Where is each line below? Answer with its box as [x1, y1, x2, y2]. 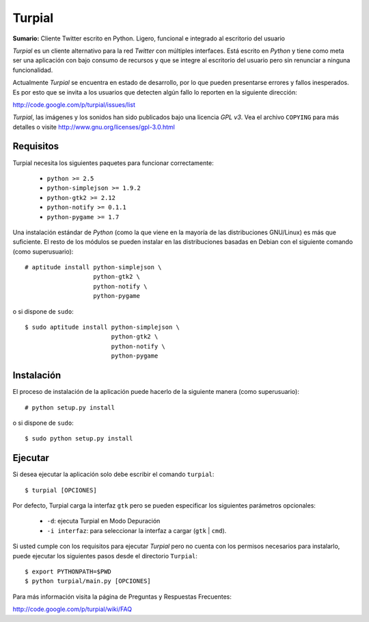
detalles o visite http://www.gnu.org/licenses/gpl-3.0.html [12, 123, 176, 131]
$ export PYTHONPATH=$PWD [25, 567, 112, 575]
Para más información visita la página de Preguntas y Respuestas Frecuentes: [12, 593, 232, 601]
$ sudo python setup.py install [25, 435, 133, 443]
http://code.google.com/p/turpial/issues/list [12, 100, 136, 109]
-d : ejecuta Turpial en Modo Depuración [46, 517, 161, 525]
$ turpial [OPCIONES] [25, 486, 97, 494]
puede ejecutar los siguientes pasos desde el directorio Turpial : [12, 551, 198, 560]
